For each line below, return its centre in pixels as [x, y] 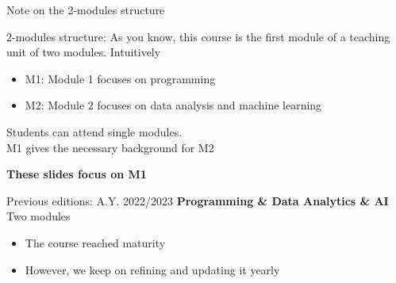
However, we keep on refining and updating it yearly [152, 269]
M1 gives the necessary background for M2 [110, 147]
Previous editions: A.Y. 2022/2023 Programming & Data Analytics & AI [198, 200]
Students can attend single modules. [94, 131]
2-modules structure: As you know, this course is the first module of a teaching [198, 36]
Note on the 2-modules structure [86, 10]
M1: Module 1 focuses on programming [120, 78]
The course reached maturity [95, 242]
